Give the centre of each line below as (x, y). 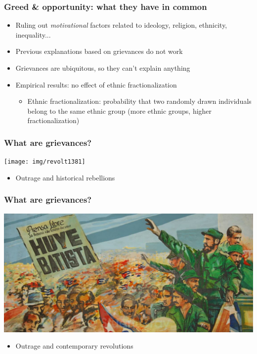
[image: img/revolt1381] (45, 162)
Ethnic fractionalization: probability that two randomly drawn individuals (139, 101)
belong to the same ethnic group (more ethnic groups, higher (120, 111)
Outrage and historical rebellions (65, 177)
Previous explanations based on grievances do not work (99, 51)
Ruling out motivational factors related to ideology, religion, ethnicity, (121, 25)
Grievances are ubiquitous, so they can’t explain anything (103, 68)
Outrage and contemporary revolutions (74, 346)
